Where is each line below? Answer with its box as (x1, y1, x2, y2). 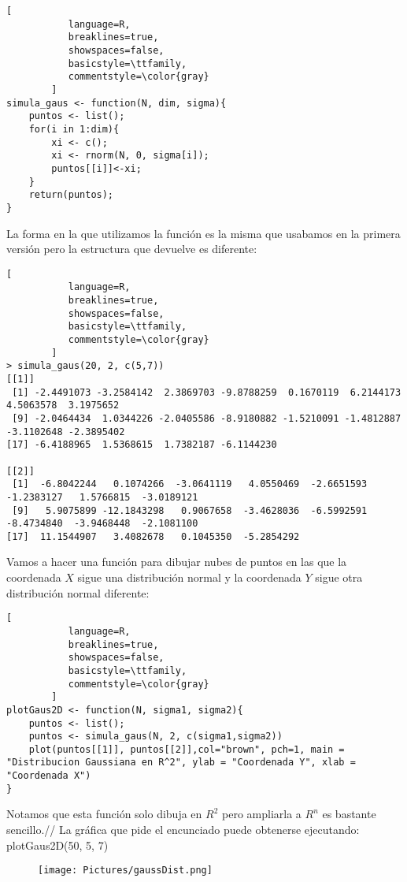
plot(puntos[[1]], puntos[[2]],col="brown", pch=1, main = (28, 743, 345, 755)
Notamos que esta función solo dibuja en (6, 806, 202, 822)
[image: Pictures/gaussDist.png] (38, 865, 213, 876)
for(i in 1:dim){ (28, 123, 120, 135)
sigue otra (315, 569, 363, 586)
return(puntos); (28, 189, 114, 201)
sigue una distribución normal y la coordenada (77, 569, 302, 586)
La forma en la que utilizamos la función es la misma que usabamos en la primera (6, 225, 401, 241)
